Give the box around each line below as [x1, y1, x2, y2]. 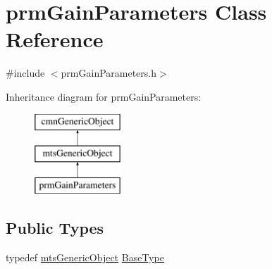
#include [6, 65, 45, 80]
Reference [6, 25, 104, 54]
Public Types [6, 216, 104, 238]
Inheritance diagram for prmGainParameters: [6, 89, 202, 104]
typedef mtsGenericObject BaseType [6, 249, 164, 264]
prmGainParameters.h [61, 65, 157, 80]
